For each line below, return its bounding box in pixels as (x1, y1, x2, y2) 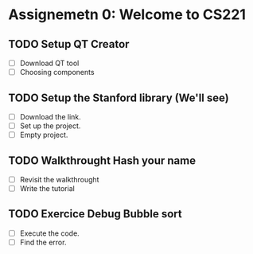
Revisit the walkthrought (19, 174, 99, 184)
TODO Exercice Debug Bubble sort (8, 207, 182, 221)
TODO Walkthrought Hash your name (8, 154, 197, 167)
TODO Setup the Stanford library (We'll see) (8, 91, 229, 104)
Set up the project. (19, 121, 81, 131)
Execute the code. (19, 229, 80, 238)
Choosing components (19, 68, 95, 77)
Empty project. (19, 130, 68, 140)
